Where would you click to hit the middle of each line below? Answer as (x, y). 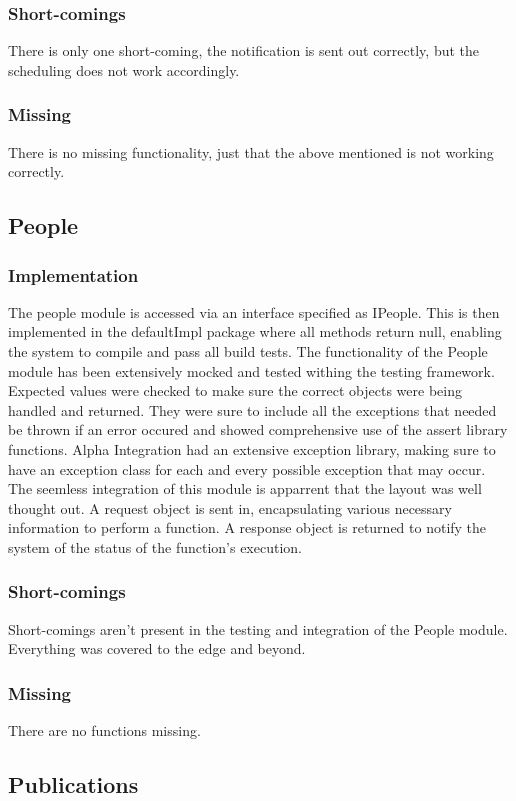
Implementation (73, 274)
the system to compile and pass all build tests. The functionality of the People (248, 351)
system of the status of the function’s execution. (155, 546)
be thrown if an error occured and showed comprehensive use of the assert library (258, 429)
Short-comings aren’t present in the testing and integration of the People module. (258, 628)
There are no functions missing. (104, 730)
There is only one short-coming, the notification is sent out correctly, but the (244, 50)
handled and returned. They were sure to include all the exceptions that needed (252, 409)
